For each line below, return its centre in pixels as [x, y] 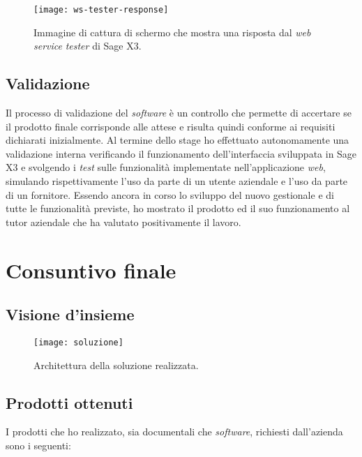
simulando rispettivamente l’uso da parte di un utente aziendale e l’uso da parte [177, 181]
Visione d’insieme [70, 314]
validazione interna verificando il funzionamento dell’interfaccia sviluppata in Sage [181, 153]
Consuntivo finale [91, 270]
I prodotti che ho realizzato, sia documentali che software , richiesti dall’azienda [174, 432]
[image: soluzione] [78, 342]
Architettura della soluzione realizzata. [116, 365]
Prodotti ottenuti [69, 402]
